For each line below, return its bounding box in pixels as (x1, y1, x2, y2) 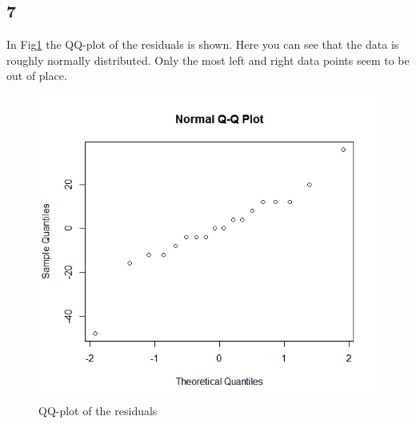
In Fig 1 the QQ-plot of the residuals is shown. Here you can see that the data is (6, 36, 399, 53)
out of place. (6, 67, 67, 84)
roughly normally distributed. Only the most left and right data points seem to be (6, 51, 410, 68)
